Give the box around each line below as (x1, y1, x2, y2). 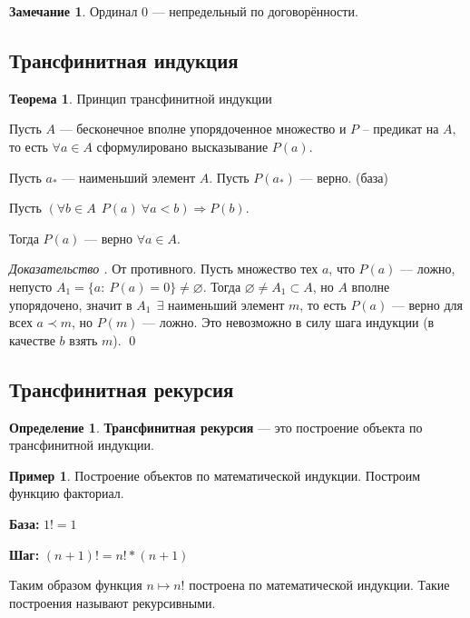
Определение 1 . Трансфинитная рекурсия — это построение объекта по (9, 417, 423, 436)
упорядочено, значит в (9, 294, 132, 314)
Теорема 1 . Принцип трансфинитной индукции (9, 88, 272, 107)
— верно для (391, 294, 464, 314)
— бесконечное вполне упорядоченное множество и (59, 119, 347, 138)
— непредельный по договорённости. (152, 2, 358, 20)
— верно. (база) (299, 167, 388, 186)
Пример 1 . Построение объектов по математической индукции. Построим (9, 465, 421, 484)
